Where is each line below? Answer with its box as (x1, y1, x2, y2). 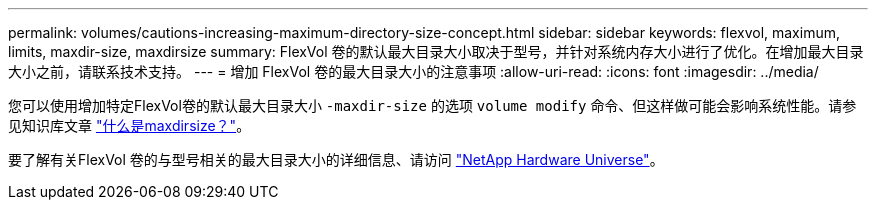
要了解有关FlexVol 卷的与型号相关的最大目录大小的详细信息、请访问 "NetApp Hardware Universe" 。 (8, 151, 664, 168)
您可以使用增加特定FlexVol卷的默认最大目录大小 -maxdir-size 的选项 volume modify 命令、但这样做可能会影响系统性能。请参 (8, 97, 857, 114)
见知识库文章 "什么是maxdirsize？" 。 (8, 117, 251, 134)
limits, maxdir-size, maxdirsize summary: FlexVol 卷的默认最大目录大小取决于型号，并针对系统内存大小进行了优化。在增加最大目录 (8, 43, 864, 60)
